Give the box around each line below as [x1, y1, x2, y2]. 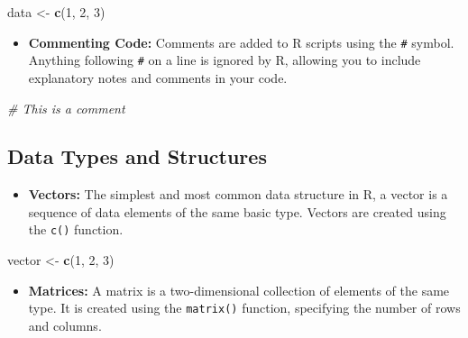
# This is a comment [7, 98, 125, 117]
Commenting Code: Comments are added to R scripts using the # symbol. [28, 32, 454, 51]
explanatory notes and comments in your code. [28, 68, 288, 87]
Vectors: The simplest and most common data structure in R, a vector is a [28, 185, 448, 204]
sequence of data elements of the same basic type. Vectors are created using [28, 202, 446, 221]
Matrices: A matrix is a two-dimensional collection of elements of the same [28, 280, 450, 299]
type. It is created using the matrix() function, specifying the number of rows [28, 298, 461, 317]
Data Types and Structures [7, 142, 267, 170]
